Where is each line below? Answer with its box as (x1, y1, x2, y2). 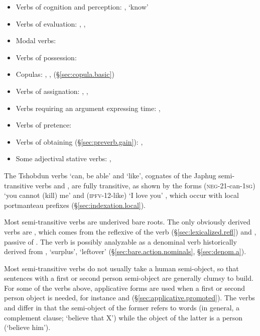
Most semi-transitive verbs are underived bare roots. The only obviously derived (4, 216, 250, 227)
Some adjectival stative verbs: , (16, 153, 111, 164)
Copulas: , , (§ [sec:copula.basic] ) (16, 69, 114, 79)
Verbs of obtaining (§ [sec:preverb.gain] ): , (16, 136, 143, 147)
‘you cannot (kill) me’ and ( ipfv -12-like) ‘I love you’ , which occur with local (4, 190, 239, 200)
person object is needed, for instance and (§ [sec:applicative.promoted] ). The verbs (4, 292, 255, 303)
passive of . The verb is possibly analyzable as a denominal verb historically (4, 236, 237, 247)
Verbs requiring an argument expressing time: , (16, 102, 161, 113)
